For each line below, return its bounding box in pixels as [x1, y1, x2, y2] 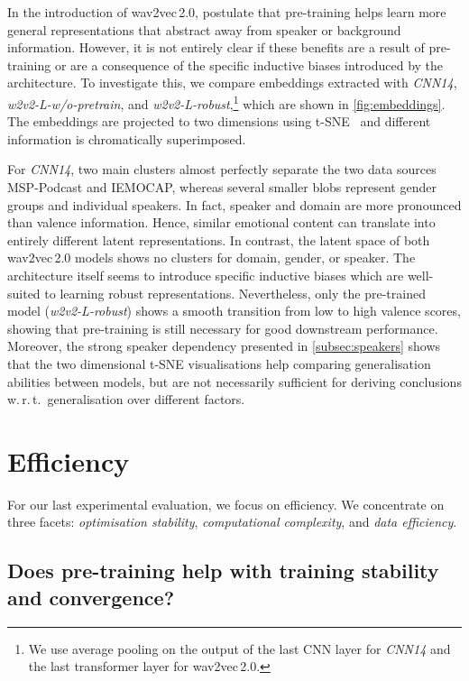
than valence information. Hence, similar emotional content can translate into [7, 213, 436, 232]
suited [7, 283, 41, 302]
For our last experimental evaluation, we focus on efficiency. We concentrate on [7, 494, 445, 513]
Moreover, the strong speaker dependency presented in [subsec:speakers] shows [7, 336, 441, 355]
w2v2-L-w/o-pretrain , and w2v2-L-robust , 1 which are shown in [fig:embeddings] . [7, 91, 446, 113]
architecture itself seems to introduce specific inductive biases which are [7, 265, 404, 284]
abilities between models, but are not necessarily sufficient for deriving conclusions [7, 372, 462, 391]
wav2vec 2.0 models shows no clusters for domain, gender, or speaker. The [7, 248, 416, 267]
